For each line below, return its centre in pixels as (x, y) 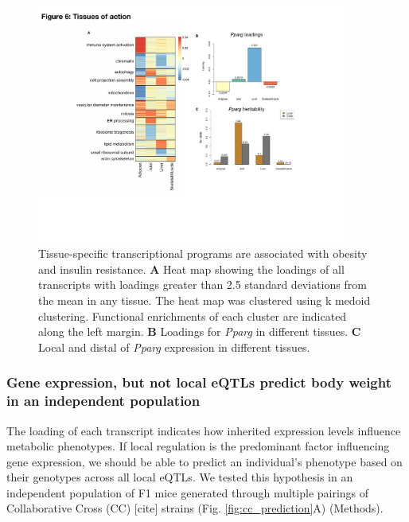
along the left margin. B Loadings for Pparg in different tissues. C (200, 331)
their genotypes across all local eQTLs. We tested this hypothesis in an (180, 477)
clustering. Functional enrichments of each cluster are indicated (193, 316)
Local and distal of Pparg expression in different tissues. (174, 347)
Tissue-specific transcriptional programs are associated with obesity (203, 253)
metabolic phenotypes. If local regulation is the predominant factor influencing (198, 446)
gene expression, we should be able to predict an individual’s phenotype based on (204, 461)
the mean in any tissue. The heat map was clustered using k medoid (204, 300)
